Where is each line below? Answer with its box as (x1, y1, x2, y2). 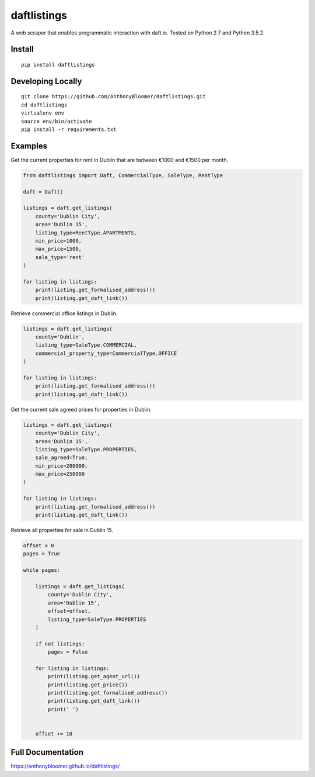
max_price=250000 (35, 471, 85, 478)
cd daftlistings (21, 101, 68, 108)
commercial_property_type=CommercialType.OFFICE (35, 350, 177, 357)
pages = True (23, 550, 61, 557)
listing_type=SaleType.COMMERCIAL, (35, 342, 137, 348)
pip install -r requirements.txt (21, 126, 117, 133)
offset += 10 (35, 730, 73, 737)
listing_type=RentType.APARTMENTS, (35, 229, 137, 236)
